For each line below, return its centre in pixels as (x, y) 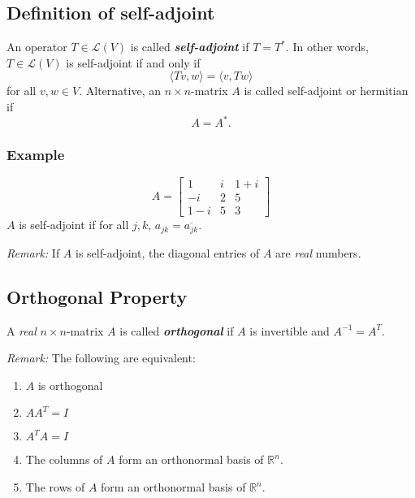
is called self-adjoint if (190, 47)
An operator (37, 47)
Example (36, 154)
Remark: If (33, 252)
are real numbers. (318, 252)
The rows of (55, 487)
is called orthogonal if (177, 330)
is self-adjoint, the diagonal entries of (168, 252)
